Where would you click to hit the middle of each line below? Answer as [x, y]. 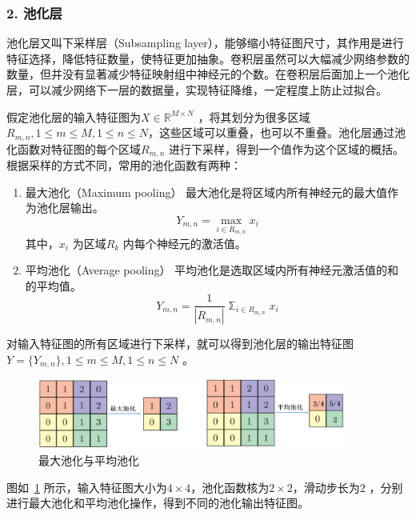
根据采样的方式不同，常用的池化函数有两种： [124, 165]
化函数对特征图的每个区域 [74, 148]
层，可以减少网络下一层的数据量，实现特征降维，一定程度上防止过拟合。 [197, 90]
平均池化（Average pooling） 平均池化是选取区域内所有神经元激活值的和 [212, 270]
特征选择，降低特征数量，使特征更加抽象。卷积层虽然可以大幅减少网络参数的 [208, 58]
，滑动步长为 [326, 487]
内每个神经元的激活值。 [184, 243]
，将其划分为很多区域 [254, 116]
